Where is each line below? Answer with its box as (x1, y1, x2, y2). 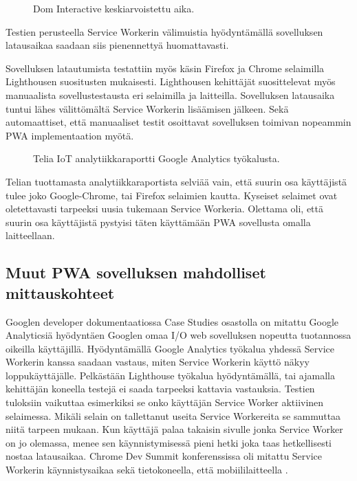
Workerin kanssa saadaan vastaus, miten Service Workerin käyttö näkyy (6, 355, 310, 369)
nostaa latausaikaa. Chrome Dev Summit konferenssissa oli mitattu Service (6, 449, 323, 463)
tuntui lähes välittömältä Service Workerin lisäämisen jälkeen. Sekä (6, 101, 289, 115)
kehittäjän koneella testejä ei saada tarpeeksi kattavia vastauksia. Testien (6, 381, 315, 396)
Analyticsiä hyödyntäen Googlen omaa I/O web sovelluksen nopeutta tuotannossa (6, 328, 351, 342)
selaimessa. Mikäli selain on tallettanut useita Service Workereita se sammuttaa (6, 408, 341, 423)
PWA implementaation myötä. (6, 128, 134, 142)
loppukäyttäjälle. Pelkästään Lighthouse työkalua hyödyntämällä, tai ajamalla (6, 368, 335, 382)
